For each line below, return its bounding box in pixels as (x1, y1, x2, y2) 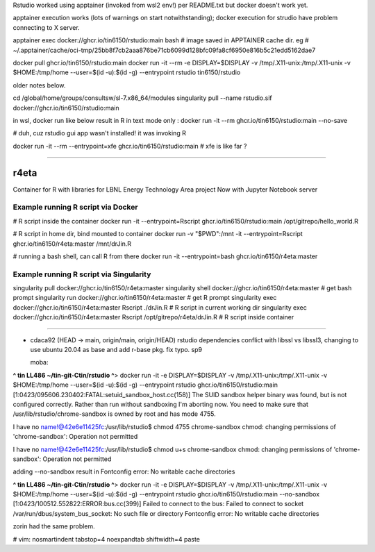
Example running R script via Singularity (12, 269, 151, 279)
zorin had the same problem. (12, 522, 95, 530)
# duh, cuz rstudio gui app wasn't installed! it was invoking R (12, 129, 187, 137)
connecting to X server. (12, 23, 80, 31)
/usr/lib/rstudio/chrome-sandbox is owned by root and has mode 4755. (12, 410, 217, 418)
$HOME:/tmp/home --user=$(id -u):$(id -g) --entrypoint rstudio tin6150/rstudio (12, 68, 241, 76)
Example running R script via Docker (12, 202, 138, 212)
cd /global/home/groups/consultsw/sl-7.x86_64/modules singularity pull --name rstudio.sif (12, 94, 272, 102)
